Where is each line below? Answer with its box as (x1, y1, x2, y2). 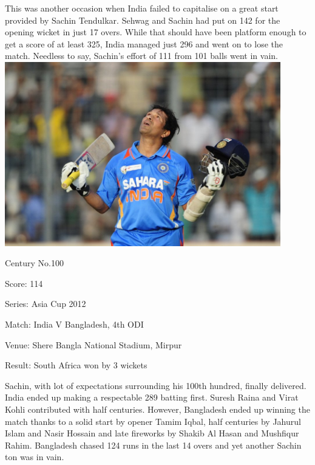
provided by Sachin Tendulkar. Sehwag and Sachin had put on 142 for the (5, 13, 280, 26)
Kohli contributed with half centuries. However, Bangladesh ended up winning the (5, 403, 310, 416)
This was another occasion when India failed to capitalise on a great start (5, 2, 279, 14)
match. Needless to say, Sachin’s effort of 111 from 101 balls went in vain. (5, 49, 278, 62)
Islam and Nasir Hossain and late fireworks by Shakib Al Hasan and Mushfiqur (5, 427, 299, 439)
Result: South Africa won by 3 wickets (5, 359, 147, 371)
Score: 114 (5, 277, 43, 289)
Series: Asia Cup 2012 (5, 297, 86, 310)
